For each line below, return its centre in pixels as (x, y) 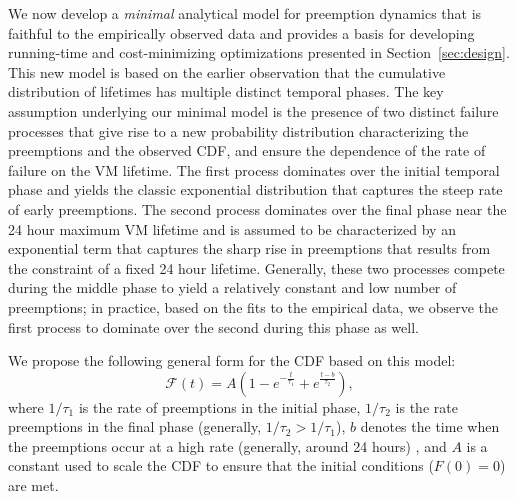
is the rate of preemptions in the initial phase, (219, 406)
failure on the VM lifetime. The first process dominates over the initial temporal (254, 169)
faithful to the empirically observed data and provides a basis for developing (241, 32)
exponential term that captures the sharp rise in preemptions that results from (249, 248)
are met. (33, 485)
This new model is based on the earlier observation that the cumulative (227, 71)
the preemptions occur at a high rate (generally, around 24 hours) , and (227, 445)
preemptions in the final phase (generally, (135, 426)
